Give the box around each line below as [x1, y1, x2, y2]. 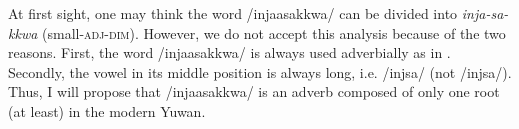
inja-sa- [461, 3, 509, 23]
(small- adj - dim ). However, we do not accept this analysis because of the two [42, 22, 506, 43]
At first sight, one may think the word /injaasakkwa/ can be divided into [8, 3, 458, 23]
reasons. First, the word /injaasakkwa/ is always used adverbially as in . [8, 42, 451, 63]
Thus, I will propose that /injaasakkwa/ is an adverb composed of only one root [8, 81, 500, 102]
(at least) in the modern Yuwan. [8, 100, 206, 121]
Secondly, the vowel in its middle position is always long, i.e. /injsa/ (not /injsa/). [8, 61, 512, 82]
